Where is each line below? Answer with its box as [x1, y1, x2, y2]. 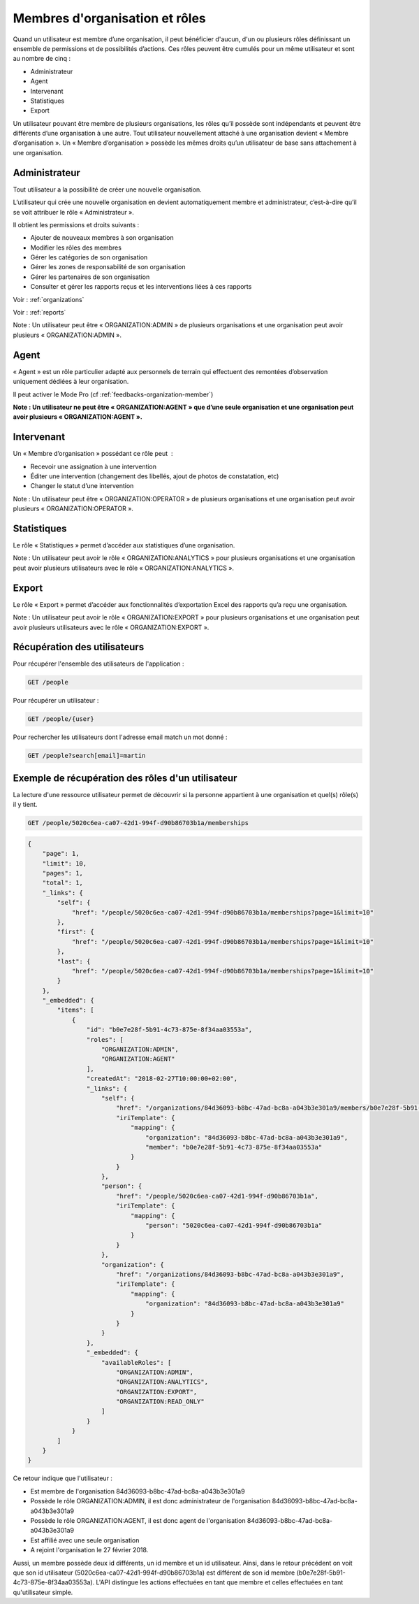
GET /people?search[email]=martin [27, 752, 146, 760]
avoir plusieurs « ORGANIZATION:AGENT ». [13, 413, 143, 421]
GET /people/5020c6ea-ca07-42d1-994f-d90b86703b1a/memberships [27, 819, 249, 827]
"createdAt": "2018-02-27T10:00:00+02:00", [86, 1075, 238, 1083]
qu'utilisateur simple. [13, 1588, 73, 1596]
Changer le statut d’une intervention [30, 482, 134, 490]
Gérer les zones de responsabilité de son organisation [30, 263, 186, 271]
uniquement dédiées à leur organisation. [13, 378, 129, 386]
